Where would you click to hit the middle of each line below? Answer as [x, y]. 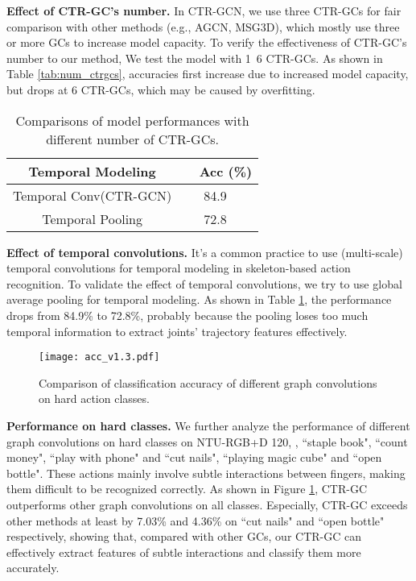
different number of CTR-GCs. [132, 139]
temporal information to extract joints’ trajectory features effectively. [177, 331]
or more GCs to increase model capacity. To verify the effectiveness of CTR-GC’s [207, 42]
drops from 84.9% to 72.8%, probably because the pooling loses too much [187, 315]
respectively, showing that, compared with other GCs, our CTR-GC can [184, 536]
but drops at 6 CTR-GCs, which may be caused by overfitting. [161, 89]
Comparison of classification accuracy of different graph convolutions [208, 382]
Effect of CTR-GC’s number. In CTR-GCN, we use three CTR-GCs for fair [204, 10]
